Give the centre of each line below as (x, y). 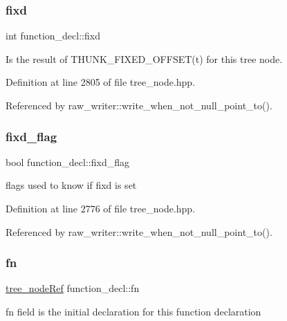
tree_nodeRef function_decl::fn (73, 288)
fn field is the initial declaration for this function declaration (133, 311)
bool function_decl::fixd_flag (67, 162)
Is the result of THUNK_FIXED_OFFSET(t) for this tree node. (144, 58)
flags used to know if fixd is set (71, 185)
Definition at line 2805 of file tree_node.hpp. (101, 82)
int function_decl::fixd (53, 36)
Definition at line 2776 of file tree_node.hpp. (101, 208)
